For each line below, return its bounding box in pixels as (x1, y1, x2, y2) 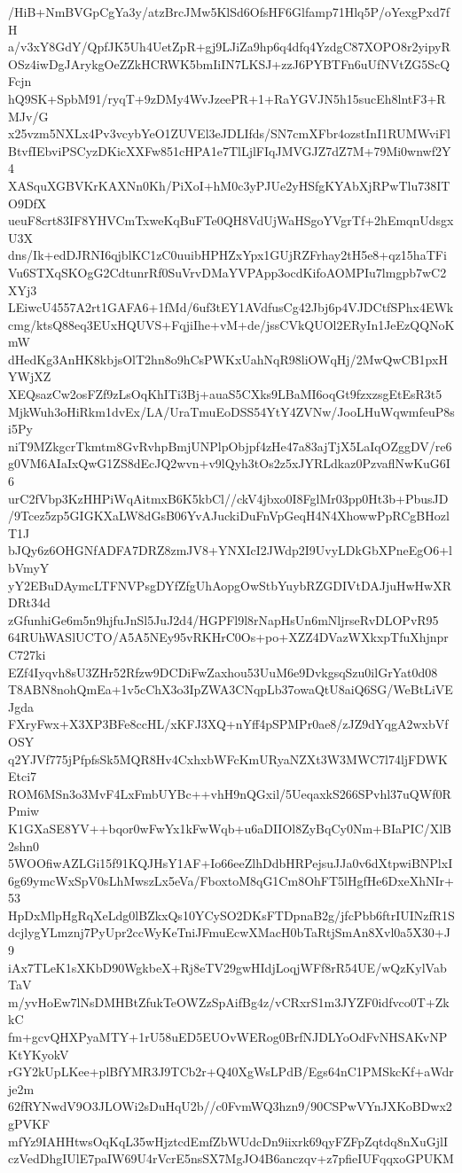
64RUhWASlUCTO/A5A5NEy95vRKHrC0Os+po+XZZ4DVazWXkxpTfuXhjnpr (8, 628, 449, 646)
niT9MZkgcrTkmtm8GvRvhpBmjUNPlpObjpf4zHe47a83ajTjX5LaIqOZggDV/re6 (8, 436, 452, 455)
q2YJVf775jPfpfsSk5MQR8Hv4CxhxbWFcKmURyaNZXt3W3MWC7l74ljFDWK (8, 749, 448, 768)
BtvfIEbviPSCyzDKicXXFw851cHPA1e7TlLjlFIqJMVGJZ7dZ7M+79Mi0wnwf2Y (8, 141, 451, 160)
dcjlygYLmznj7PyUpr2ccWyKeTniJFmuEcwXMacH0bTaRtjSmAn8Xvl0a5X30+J (8, 923, 450, 942)
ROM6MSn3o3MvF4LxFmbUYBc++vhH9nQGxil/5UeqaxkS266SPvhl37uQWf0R (8, 784, 451, 802)
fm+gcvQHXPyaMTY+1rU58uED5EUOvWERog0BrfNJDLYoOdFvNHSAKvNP (8, 1028, 448, 1046)
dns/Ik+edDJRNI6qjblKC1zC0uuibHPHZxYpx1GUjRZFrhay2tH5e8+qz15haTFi (8, 246, 447, 264)
